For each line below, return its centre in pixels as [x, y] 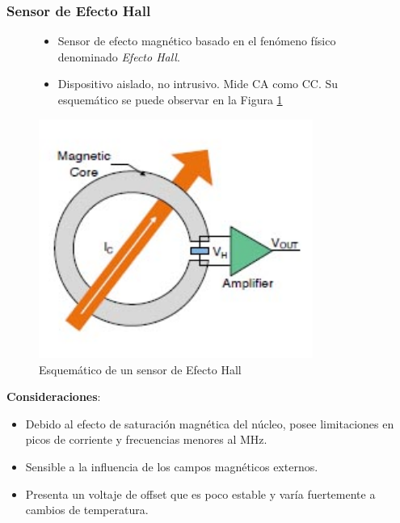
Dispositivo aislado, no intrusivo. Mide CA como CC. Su [198, 84]
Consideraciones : [54, 396]
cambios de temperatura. [87, 510]
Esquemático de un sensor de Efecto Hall [140, 369]
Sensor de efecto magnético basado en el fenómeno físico [197, 41]
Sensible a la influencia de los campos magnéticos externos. [172, 466]
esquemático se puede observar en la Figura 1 [170, 99]
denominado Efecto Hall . [119, 56]
